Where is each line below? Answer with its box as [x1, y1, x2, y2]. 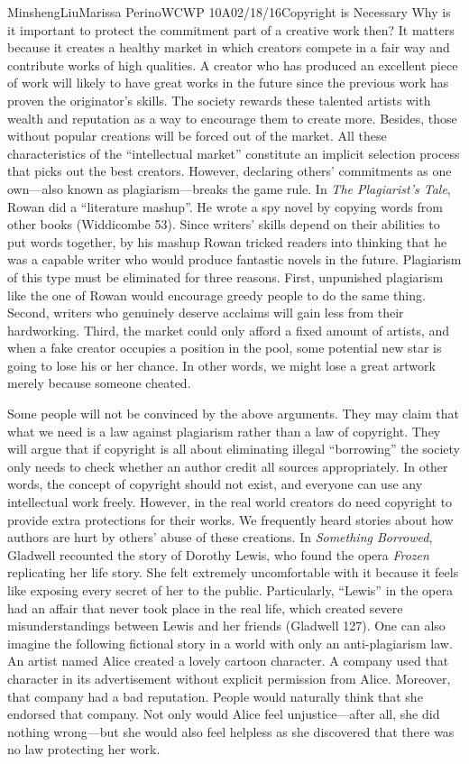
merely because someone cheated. [7, 373, 191, 392]
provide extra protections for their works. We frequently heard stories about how [7, 510, 454, 529]
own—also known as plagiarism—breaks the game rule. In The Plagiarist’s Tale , [7, 179, 451, 198]
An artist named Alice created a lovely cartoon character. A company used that [7, 651, 449, 670]
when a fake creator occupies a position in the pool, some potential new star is [7, 338, 442, 357]
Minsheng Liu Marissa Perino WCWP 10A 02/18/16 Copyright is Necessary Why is [7, 3, 451, 21]
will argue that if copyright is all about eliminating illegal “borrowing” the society [7, 439, 461, 458]
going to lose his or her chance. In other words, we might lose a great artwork [7, 355, 436, 374]
